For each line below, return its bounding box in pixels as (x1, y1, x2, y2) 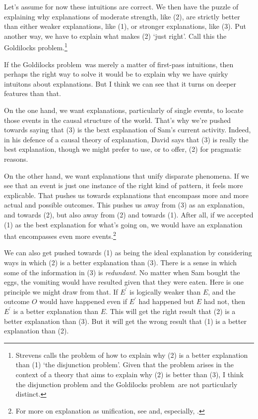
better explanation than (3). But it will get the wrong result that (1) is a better (4, 315, 247, 326)
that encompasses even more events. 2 (4, 229, 116, 241)
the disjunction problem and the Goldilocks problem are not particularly (15, 379, 238, 389)
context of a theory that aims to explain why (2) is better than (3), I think (15, 369, 244, 379)
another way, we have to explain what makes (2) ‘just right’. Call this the (4, 30, 227, 41)
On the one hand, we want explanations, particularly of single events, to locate (4, 105, 244, 115)
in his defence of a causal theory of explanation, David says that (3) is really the (4, 134, 249, 144)
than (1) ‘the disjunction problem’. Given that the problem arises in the (15, 359, 234, 370)
